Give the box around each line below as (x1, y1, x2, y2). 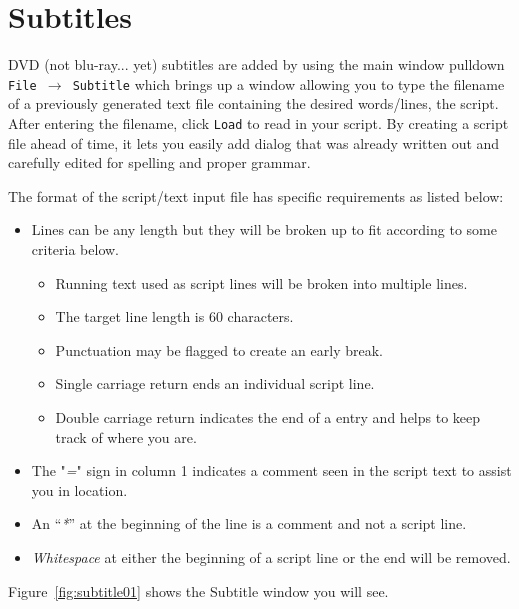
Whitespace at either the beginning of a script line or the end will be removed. (31, 546, 511, 567)
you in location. (31, 479, 128, 500)
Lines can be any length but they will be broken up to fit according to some (31, 219, 497, 240)
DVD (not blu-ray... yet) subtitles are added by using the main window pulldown (8, 54, 505, 75)
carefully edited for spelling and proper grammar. (8, 152, 311, 173)
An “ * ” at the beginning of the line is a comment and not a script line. (31, 513, 467, 534)
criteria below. (31, 239, 119, 259)
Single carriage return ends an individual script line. (55, 373, 375, 394)
